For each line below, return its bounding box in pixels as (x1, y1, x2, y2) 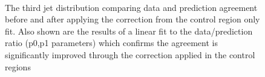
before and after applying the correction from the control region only (5, 13, 260, 25)
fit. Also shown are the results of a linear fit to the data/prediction (5, 24, 253, 37)
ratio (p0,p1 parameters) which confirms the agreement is (5, 36, 218, 49)
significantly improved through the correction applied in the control (5, 48, 255, 61)
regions (5, 60, 31, 73)
